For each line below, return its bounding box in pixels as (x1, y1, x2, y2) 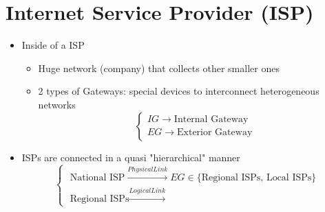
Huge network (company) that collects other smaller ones (38, 60, 280, 75)
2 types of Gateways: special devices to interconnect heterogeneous (38, 84, 319, 98)
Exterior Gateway (177, 128, 253, 138)
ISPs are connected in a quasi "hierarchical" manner (21, 150, 240, 164)
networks (38, 97, 76, 111)
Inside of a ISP (21, 38, 85, 52)
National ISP (70, 173, 125, 183)
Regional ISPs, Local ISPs (201, 173, 312, 183)
